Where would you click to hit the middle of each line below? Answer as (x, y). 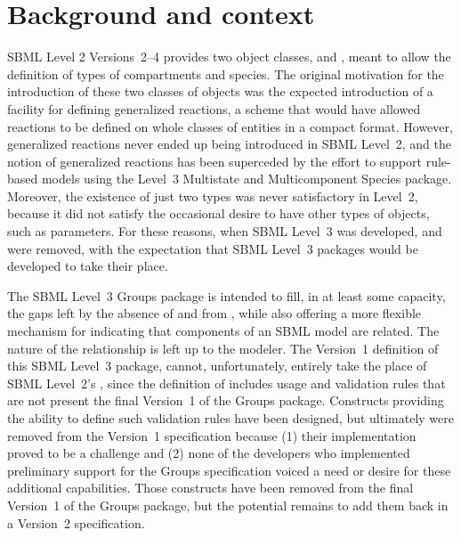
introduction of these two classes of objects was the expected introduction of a (220, 91)
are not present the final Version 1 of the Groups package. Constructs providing (226, 400)
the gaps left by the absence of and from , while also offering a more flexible (214, 313)
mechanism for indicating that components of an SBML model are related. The (223, 331)
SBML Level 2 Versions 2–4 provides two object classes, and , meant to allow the (229, 57)
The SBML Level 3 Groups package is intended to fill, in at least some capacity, (226, 295)
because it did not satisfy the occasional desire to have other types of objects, (218, 213)
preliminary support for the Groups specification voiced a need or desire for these (229, 470)
